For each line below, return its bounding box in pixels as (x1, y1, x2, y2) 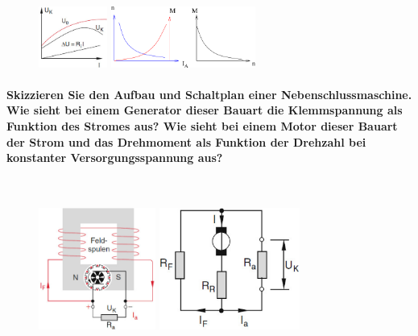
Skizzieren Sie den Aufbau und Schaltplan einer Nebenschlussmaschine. (6, 85, 412, 102)
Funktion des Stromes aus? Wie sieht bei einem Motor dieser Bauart (6, 117, 398, 134)
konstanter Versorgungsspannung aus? (6, 149, 223, 166)
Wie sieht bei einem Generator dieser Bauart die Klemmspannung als (6, 102, 403, 118)
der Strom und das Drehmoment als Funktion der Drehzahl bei (6, 133, 366, 150)
